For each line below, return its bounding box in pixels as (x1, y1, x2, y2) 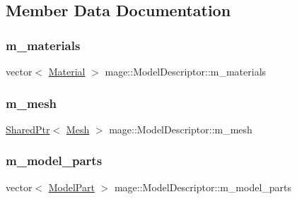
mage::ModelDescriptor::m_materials (105, 64, 267, 78)
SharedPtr (6, 121, 50, 136)
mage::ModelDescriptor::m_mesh (109, 121, 252, 136)
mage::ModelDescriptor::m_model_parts (114, 179, 292, 194)
